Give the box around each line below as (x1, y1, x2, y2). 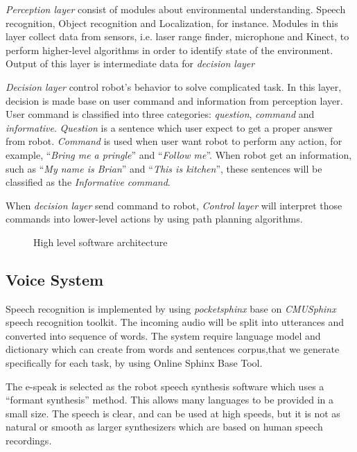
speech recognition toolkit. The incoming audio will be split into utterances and (6, 315, 344, 329)
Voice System (6, 268, 104, 290)
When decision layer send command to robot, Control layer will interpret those (6, 198, 342, 212)
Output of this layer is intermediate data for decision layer (6, 56, 255, 71)
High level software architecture (33, 234, 168, 249)
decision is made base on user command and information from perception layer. (6, 93, 343, 107)
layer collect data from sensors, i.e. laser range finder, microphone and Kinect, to (6, 29, 349, 44)
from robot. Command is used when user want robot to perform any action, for (6, 134, 342, 148)
